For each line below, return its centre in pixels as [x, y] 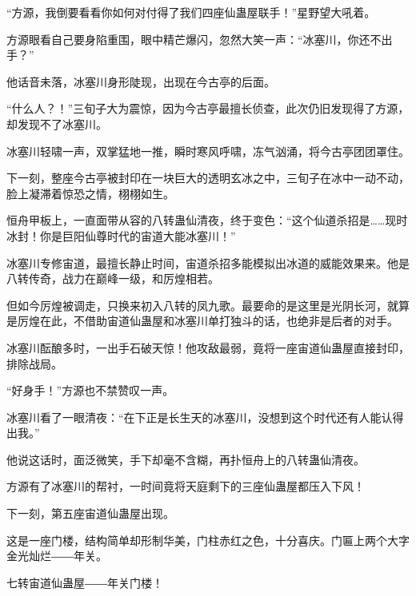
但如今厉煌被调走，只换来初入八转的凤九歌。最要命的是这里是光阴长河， [197, 305]
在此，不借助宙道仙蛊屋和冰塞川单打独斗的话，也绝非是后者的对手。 [219, 321]
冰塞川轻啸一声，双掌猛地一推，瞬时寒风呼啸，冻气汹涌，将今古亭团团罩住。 [208, 151]
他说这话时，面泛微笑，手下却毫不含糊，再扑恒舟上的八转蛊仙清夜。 [186, 459]
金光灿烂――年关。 [57, 556]
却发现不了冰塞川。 [57, 123]
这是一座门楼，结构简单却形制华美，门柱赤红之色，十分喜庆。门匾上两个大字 [208, 540]
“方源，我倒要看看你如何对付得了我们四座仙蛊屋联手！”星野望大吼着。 [191, 12]
